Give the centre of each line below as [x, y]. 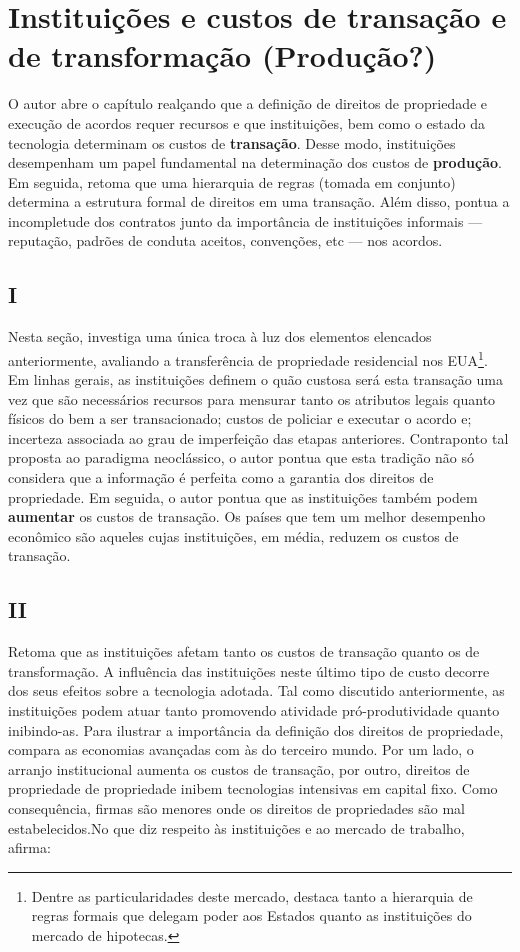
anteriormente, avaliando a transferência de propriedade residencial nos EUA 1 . [248, 358]
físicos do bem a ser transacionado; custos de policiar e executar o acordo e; [240, 418]
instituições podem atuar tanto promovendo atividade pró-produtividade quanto [254, 710]
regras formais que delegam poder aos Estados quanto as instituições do [251, 915]
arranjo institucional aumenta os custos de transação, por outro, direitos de [239, 768]
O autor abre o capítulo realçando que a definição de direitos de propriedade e [248, 103]
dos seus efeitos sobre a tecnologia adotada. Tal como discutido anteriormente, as [256, 690]
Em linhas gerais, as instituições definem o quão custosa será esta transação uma [255, 379]
